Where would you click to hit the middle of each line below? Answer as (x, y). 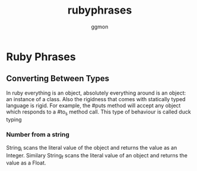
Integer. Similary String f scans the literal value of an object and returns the (97, 156)
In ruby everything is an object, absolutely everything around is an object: (96, 93)
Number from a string (38, 135)
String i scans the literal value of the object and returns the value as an (92, 148)
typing (14, 120)
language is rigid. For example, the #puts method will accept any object (93, 105)
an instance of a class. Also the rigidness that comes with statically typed (96, 99)
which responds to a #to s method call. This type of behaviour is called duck (99, 112)
